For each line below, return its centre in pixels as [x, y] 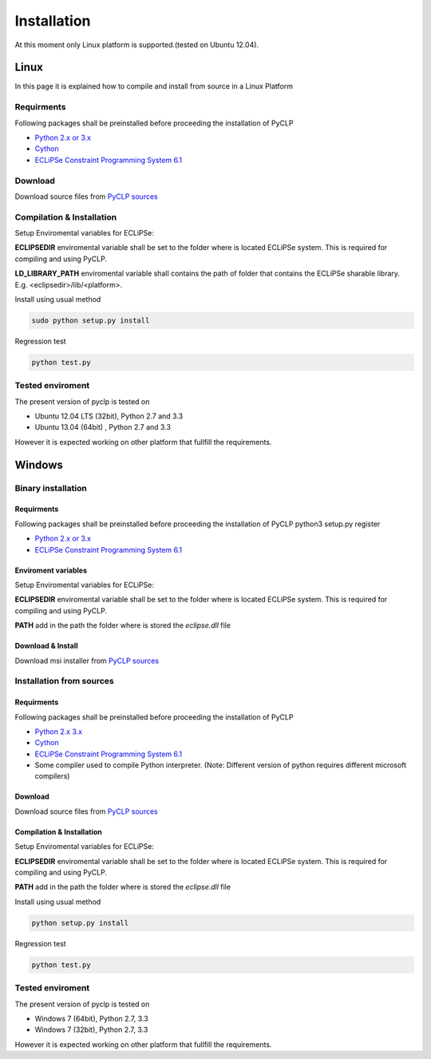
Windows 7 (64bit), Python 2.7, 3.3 [91, 1018]
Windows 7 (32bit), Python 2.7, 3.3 [91, 1029]
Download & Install [47, 646]
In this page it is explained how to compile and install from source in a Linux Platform [154, 86]
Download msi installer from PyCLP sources [87, 660]
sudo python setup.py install [91, 320]
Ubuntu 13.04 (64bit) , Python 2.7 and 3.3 [103, 427]
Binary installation [51, 488]
